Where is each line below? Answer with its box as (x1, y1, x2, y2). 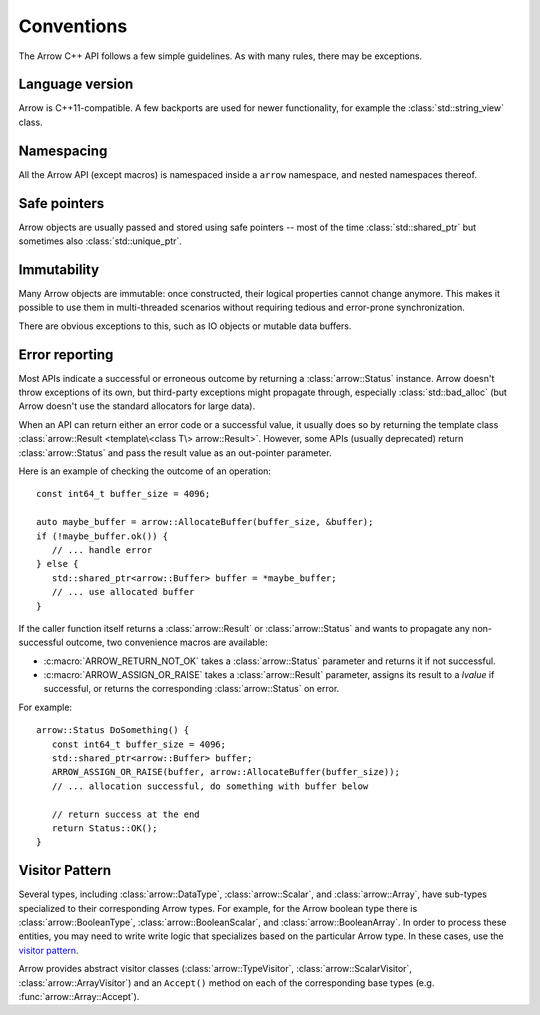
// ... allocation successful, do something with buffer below (51, 780, 369, 792)
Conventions (18, 15, 128, 37)
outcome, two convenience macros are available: (65, 636, 269, 649)
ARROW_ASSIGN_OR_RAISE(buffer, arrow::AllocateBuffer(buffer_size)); (51, 766, 400, 778)
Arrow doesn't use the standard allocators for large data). (18, 400, 256, 412)
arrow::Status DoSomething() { (36, 725, 190, 736)
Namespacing (18, 142, 108, 159)
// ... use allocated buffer (51, 586, 195, 598)
